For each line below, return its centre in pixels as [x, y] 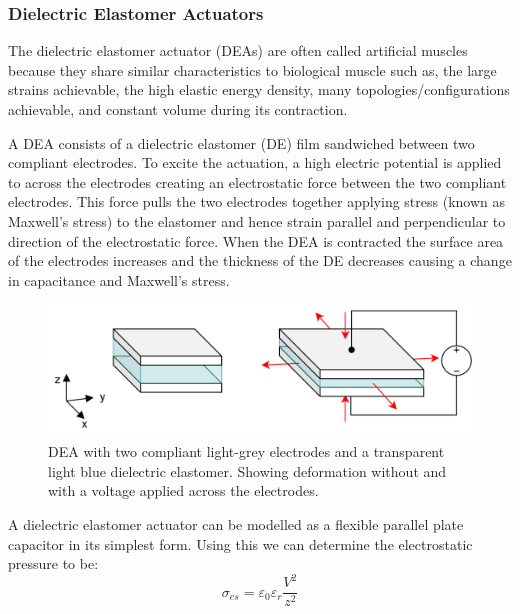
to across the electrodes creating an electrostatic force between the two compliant [257, 181]
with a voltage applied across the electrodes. [183, 490]
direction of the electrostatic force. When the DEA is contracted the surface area [256, 240]
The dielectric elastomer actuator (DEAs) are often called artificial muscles [238, 50]
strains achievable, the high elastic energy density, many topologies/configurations [259, 89]
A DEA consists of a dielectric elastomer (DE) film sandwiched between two [241, 142]
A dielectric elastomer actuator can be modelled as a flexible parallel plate [236, 524]
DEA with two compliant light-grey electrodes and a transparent [246, 451]
